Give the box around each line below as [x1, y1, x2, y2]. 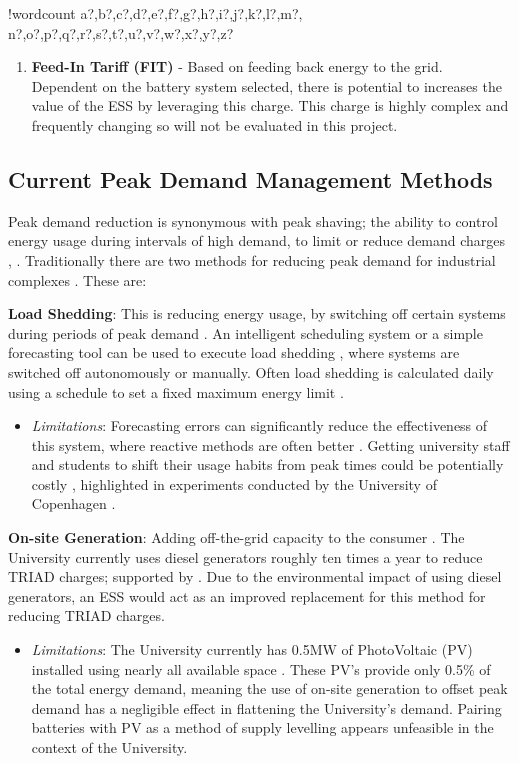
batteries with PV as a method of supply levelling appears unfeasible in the [31, 717, 494, 738]
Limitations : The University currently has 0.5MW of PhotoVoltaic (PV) [31, 639, 473, 660]
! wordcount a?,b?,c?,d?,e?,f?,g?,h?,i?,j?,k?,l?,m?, [8, 3, 303, 23]
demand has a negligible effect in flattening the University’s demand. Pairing [31, 697, 502, 718]
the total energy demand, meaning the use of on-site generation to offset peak [31, 678, 508, 699]
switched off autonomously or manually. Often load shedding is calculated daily [8, 361, 494, 382]
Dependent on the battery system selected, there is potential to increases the [31, 75, 502, 96]
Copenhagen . [31, 493, 116, 514]
